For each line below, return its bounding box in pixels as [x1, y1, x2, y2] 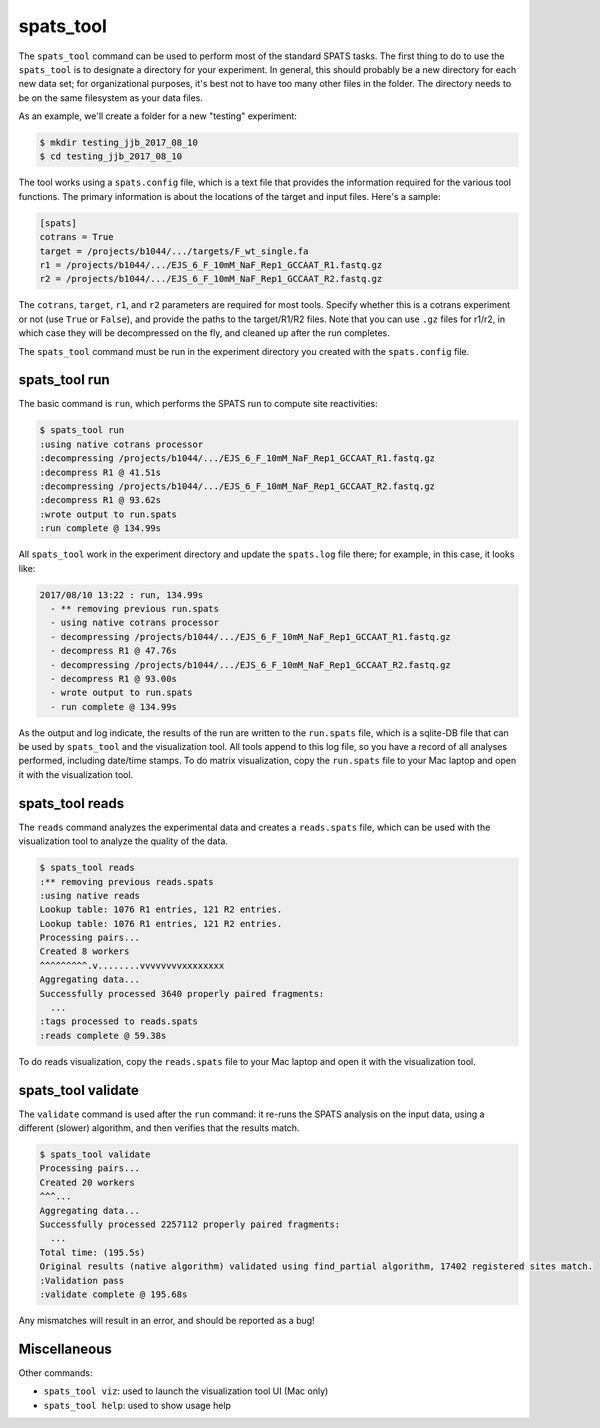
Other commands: [18, 1366, 93, 1379]
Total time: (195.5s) [39, 1246, 146, 1258]
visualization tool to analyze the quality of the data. [18, 835, 229, 847]
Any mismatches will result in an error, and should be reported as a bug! [18, 1314, 315, 1326]
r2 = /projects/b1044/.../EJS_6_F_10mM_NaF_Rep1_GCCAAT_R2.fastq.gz [39, 273, 383, 285]
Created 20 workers [39, 1176, 135, 1188]
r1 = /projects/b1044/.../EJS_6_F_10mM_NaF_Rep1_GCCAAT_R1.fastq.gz [39, 260, 383, 271]
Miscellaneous [18, 1340, 112, 1357]
